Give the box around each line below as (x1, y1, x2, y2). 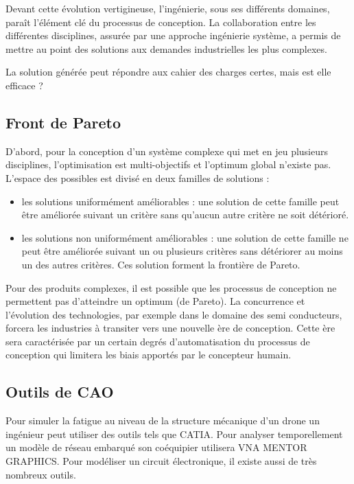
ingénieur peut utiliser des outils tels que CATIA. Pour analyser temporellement (5, 426, 343, 441)
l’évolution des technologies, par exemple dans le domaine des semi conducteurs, (5, 307, 342, 321)
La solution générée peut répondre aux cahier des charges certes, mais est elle (5, 65, 331, 79)
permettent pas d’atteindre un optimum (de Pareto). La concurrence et (5, 294, 305, 308)
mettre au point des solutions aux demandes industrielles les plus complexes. (5, 41, 327, 56)
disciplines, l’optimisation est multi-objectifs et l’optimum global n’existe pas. (5, 157, 331, 172)
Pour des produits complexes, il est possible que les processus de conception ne (5, 280, 337, 295)
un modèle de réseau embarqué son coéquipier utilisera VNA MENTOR (5, 440, 307, 454)
